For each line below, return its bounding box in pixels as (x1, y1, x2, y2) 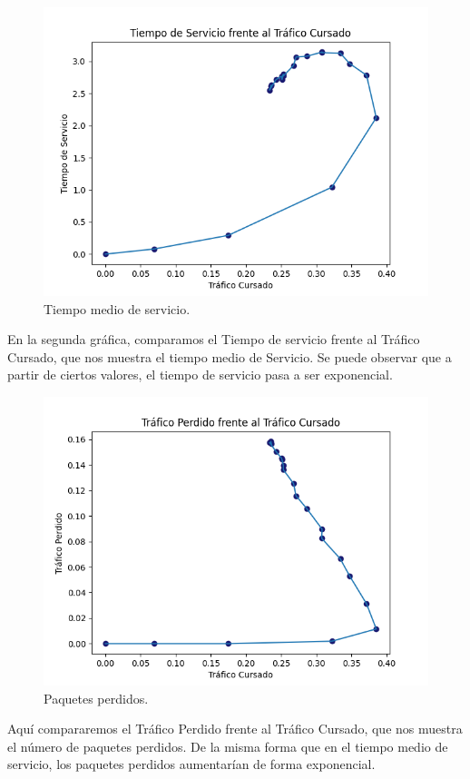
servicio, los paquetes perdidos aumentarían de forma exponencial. (7, 754, 376, 774)
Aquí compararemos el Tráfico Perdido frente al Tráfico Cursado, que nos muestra (7, 719, 463, 738)
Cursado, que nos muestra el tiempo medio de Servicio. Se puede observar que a (7, 347, 452, 366)
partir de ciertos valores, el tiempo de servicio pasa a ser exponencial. (7, 365, 393, 384)
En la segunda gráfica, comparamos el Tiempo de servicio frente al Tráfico (7, 330, 420, 349)
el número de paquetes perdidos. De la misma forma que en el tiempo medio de (7, 736, 448, 755)
